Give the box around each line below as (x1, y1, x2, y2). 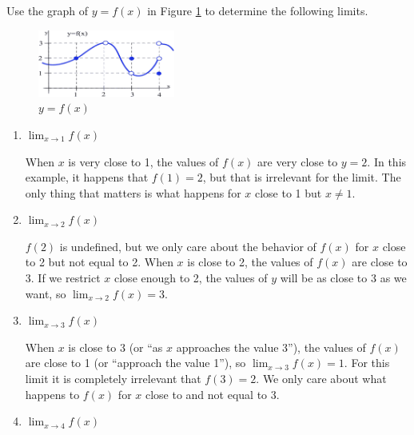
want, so (25, 285, 66, 301)
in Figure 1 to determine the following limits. (147, 2, 368, 18)
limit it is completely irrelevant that (25, 370, 201, 387)
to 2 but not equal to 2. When (25, 253, 173, 270)
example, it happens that (25, 169, 149, 186)
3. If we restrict (25, 269, 101, 286)
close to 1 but (254, 184, 322, 201)
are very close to (257, 153, 338, 170)
